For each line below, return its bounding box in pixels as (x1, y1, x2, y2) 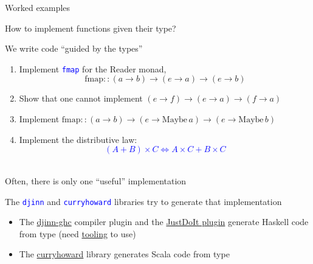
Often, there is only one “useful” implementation (5, 174, 187, 187)
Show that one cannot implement (19, 92, 143, 105)
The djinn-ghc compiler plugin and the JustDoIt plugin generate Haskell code (19, 215, 309, 228)
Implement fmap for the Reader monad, (19, 62, 167, 75)
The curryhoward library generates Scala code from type (19, 248, 230, 260)
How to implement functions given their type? (5, 21, 176, 34)
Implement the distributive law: (19, 133, 137, 145)
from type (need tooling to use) (19, 227, 136, 240)
